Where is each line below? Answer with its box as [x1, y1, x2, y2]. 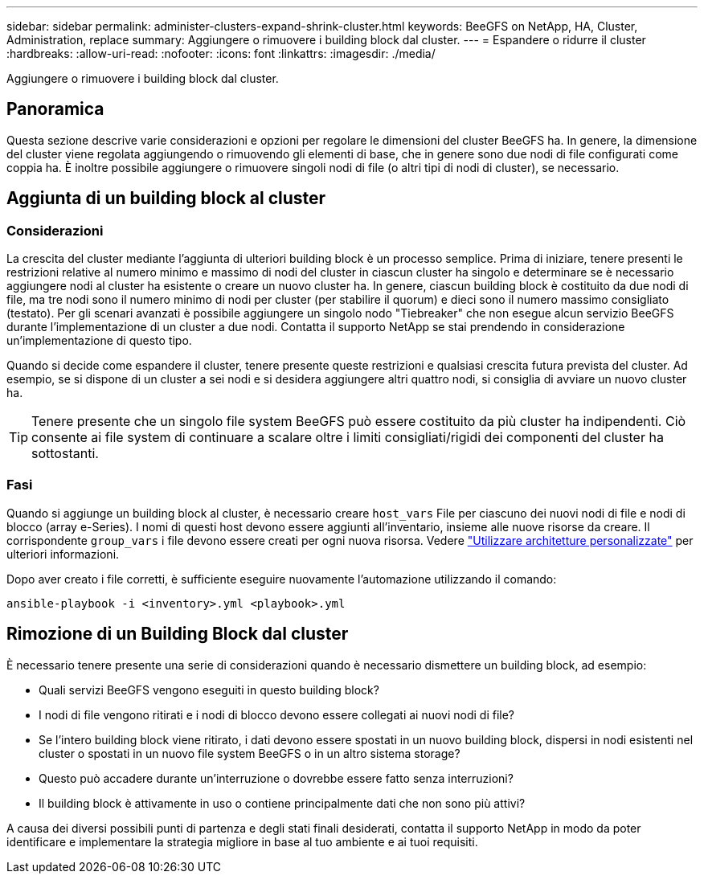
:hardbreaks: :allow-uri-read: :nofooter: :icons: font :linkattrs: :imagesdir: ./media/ [6, 47, 436, 60]
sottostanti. [31, 445, 99, 462]
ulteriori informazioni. [6, 546, 120, 561]
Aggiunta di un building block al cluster [6, 188, 326, 209]
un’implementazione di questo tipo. [6, 334, 192, 348]
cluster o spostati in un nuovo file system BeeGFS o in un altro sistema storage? [39, 746, 460, 760]
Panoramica [6, 99, 104, 120]
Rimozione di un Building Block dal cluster [6, 624, 349, 645]
